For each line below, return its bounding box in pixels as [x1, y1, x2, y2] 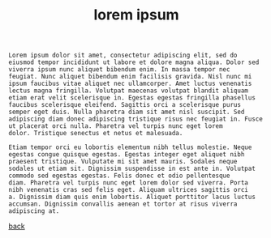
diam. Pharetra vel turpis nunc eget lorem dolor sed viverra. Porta [8, 179, 249, 187]
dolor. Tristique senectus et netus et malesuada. [8, 130, 183, 138]
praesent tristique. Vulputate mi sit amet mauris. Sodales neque [8, 158, 238, 166]
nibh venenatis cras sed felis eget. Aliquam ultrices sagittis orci [8, 186, 249, 194]
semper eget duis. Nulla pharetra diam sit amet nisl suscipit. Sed [8, 108, 245, 117]
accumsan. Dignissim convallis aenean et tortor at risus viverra [8, 200, 238, 208]
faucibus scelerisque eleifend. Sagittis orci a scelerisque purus [8, 101, 242, 109]
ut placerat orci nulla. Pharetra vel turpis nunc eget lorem [8, 122, 223, 130]
